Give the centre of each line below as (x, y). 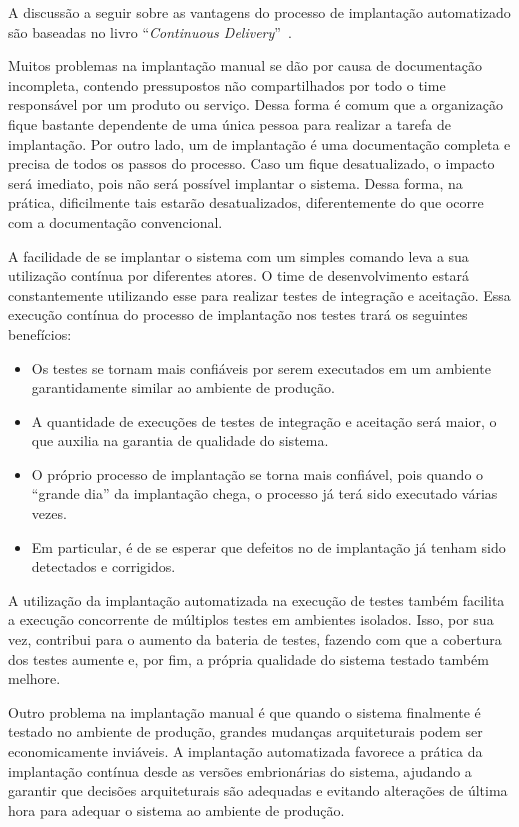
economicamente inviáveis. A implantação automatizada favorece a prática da (245, 751)
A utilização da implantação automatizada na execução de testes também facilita (256, 599)
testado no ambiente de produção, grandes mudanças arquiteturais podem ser (245, 731)
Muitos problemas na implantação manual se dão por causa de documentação (245, 65)
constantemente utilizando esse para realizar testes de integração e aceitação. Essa (259, 294)
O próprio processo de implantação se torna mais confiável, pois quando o (257, 473)
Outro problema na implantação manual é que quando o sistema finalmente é (244, 711)
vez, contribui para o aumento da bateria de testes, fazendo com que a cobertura (255, 639)
